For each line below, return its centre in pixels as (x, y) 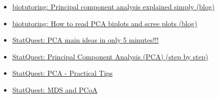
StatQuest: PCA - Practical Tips (62, 73)
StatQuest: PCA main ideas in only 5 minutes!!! (86, 40)
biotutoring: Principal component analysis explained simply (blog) (113, 6)
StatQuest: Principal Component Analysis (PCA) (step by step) (110, 56)
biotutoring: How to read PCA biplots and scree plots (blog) (105, 23)
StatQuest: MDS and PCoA (55, 89)
